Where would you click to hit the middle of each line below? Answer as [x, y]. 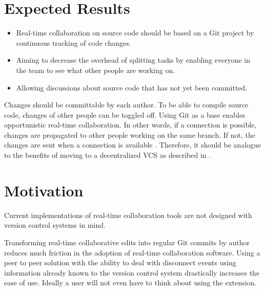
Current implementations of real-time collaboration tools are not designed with [128, 215]
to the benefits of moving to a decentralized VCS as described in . [108, 155]
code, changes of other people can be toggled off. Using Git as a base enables [125, 114]
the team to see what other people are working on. [96, 70]
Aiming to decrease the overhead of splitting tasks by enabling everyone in [133, 60]
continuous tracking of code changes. [74, 42]
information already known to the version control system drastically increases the [132, 272]
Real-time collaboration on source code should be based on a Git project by [135, 33]
